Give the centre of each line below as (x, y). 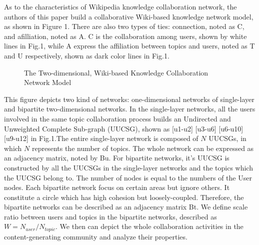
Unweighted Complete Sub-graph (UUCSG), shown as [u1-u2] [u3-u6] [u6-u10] (124, 128)
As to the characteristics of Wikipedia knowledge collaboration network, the (120, 6)
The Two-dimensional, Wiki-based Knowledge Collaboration (116, 72)
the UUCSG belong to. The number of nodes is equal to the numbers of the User (128, 177)
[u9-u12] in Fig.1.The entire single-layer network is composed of (101, 138)
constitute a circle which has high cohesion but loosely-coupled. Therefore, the (124, 197)
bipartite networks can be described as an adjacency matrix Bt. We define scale (126, 207)
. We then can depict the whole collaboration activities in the (149, 226)
